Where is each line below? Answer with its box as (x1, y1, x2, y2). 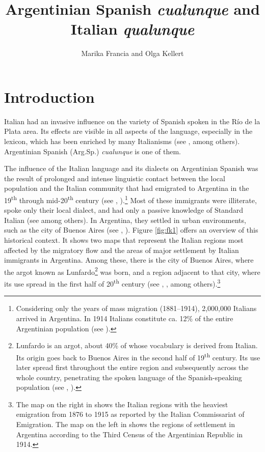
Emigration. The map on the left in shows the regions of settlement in (16, 418, 235, 429)
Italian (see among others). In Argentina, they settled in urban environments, (4, 214, 246, 225)
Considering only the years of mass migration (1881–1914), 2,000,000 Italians (16, 303, 257, 314)
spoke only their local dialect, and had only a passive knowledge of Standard (4, 205, 243, 215)
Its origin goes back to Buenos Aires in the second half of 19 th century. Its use (16, 350, 260, 362)
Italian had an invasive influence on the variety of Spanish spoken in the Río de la (4, 116, 260, 126)
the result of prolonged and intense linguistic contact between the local (4, 173, 225, 183)
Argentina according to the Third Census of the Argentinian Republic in (16, 429, 243, 439)
